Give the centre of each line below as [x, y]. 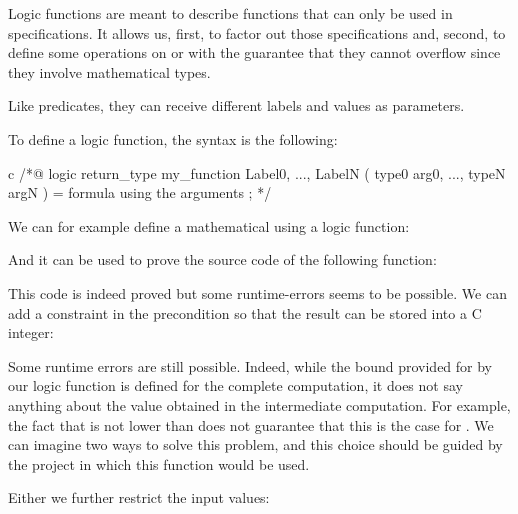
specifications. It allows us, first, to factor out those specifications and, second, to [257, 32]
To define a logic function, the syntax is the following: [173, 138]
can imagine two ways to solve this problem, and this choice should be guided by [255, 444]
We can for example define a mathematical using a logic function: [209, 225]
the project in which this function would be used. [159, 463]
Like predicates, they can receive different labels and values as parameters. [236, 105]
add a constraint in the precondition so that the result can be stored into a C [245, 312]
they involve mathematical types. [109, 71]
